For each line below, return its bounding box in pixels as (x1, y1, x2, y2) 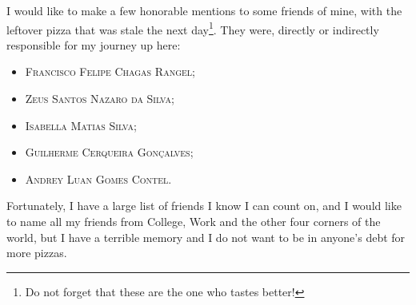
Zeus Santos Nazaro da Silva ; (25, 90, 174, 107)
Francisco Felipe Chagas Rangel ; (25, 63, 195, 80)
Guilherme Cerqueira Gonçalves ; (25, 144, 194, 160)
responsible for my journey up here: (6, 36, 181, 53)
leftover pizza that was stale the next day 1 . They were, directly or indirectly (6, 18, 379, 38)
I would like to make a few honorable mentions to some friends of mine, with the (6, 2, 402, 18)
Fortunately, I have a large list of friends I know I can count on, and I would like (6, 197, 402, 214)
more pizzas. (6, 244, 67, 261)
